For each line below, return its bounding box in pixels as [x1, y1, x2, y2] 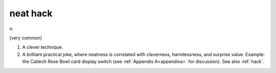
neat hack [9, 8, 53, 19]
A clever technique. [22, 44, 63, 51]
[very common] [9, 35, 42, 41]
